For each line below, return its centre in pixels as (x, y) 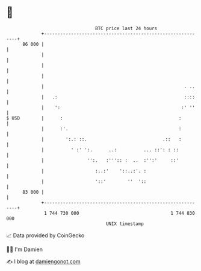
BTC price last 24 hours (126, 28)
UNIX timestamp (125, 224)
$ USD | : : (94, 118)
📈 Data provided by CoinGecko (45, 235)
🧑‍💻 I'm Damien (25, 249)
